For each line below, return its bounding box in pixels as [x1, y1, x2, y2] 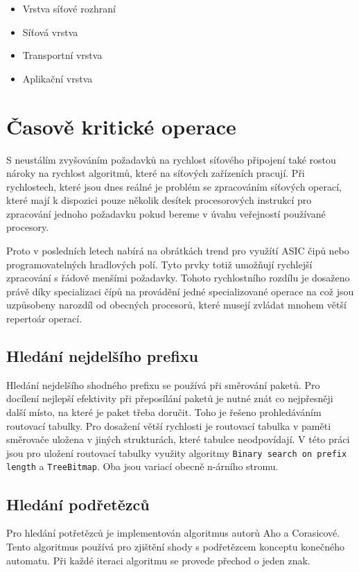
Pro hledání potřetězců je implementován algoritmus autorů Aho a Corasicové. [6, 526, 340, 540]
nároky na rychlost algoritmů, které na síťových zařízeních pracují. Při [6, 166, 305, 180]
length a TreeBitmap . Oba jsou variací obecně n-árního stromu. [6, 459, 279, 474]
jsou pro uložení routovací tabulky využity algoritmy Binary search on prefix [6, 445, 347, 460]
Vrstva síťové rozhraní [22, 1, 116, 15]
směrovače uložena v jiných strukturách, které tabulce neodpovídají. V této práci [6, 432, 350, 447]
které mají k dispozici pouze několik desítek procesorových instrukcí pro [6, 193, 312, 207]
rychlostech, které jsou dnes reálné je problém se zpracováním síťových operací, [6, 179, 342, 193]
